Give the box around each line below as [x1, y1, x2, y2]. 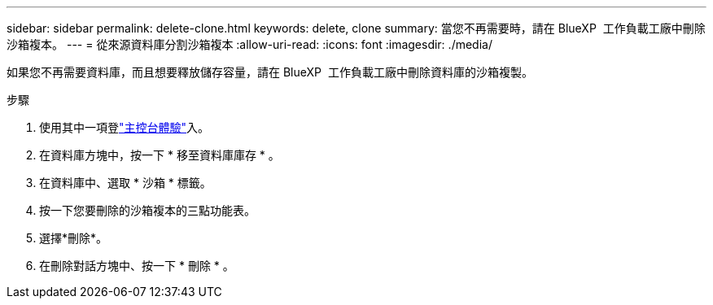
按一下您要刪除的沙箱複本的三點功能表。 [39, 203, 256, 217]
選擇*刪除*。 [39, 231, 108, 245]
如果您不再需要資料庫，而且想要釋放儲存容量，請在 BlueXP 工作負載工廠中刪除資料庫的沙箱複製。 [7, 65, 533, 79]
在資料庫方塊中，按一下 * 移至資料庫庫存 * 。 [39, 148, 280, 162]
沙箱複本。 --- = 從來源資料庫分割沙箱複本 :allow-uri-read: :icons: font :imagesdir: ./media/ [7, 37, 492, 51]
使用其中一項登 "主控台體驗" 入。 [39, 120, 210, 134]
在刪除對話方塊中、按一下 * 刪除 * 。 [39, 259, 234, 272]
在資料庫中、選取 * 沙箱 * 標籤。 [39, 176, 212, 190]
